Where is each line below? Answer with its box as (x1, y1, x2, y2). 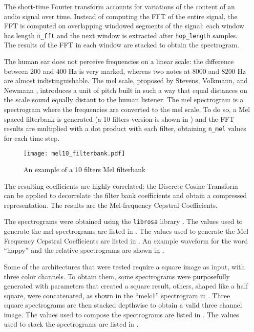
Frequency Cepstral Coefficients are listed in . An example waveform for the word (4, 235, 248, 245)
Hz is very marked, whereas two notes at (68, 66, 190, 76)
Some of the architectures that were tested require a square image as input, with (4, 261, 245, 271)
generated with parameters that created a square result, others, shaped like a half (4, 281, 248, 291)
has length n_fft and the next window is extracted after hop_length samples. (4, 30, 238, 40)
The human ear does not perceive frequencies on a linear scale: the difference (4, 56, 234, 66)
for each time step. (4, 133, 60, 143)
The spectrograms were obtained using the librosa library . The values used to (4, 216, 243, 226)
